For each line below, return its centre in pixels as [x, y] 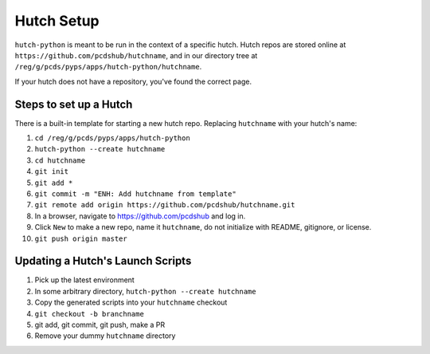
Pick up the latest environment [84, 280]
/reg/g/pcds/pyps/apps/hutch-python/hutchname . [108, 67]
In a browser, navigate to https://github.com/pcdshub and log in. [140, 216]
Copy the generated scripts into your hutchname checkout [131, 302]
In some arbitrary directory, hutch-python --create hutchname [145, 291]
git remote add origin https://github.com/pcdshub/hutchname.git [165, 205]
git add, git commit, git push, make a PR [100, 324]
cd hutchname [60, 160]
